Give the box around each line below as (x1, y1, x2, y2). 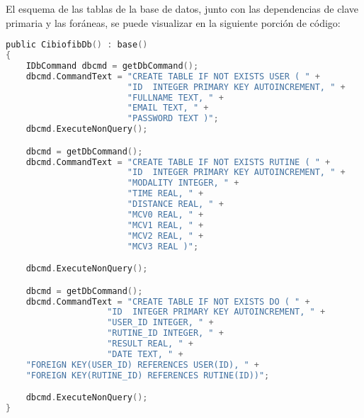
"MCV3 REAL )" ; (127, 241, 199, 252)
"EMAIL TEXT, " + (127, 103, 209, 113)
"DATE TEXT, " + (107, 349, 183, 359)
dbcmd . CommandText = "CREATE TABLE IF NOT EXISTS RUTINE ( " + (25, 157, 331, 167)
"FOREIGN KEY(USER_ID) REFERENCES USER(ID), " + (25, 359, 259, 370)
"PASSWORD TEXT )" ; (127, 113, 219, 124)
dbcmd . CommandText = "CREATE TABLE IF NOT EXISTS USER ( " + (25, 71, 320, 81)
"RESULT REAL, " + (107, 339, 193, 349)
